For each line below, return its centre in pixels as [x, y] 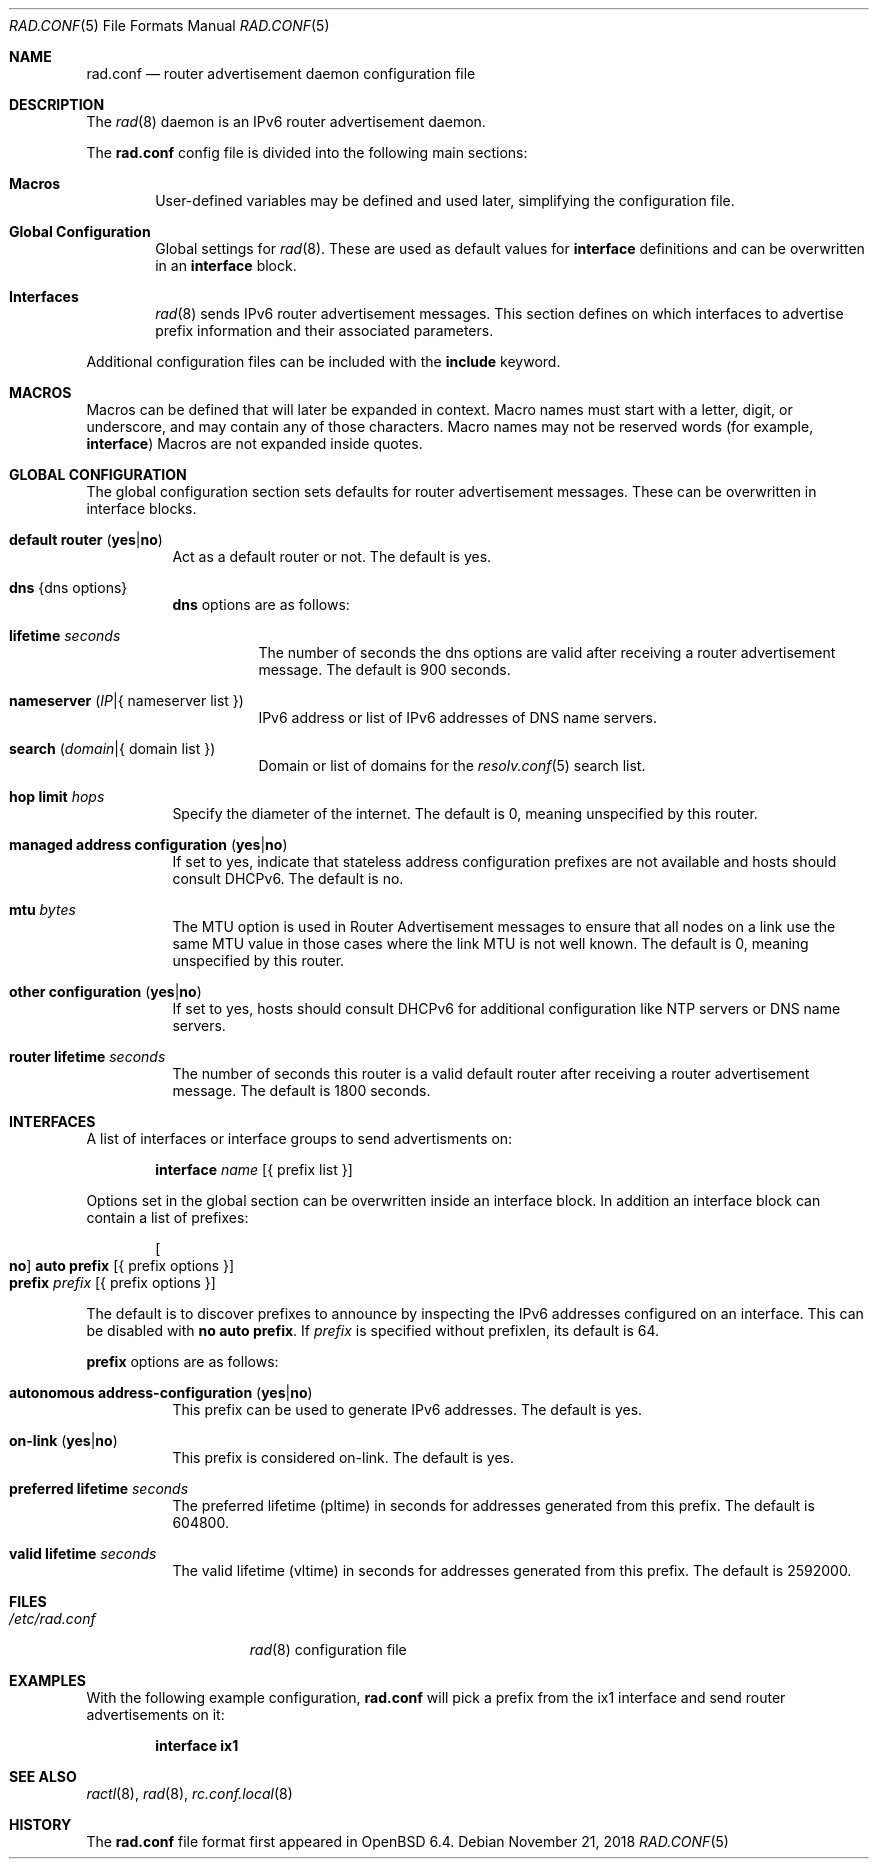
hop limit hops [57, 796]
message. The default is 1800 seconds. [301, 1090]
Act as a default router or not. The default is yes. [332, 556]
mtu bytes [42, 909]
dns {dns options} [68, 587]
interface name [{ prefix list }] [254, 1169]
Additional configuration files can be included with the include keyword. [323, 361]
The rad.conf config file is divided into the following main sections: [307, 152]
